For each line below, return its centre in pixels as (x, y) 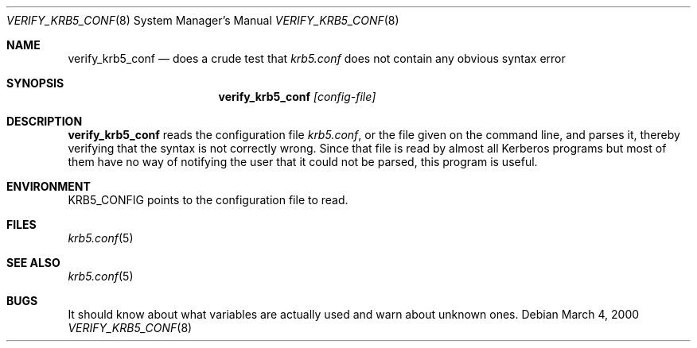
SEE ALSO (33, 263)
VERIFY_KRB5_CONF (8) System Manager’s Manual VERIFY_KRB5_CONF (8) (203, 20)
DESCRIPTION (45, 121)
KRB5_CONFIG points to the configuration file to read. (208, 200)
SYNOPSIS (35, 83)
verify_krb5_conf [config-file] (297, 97)
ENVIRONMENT (49, 186)
